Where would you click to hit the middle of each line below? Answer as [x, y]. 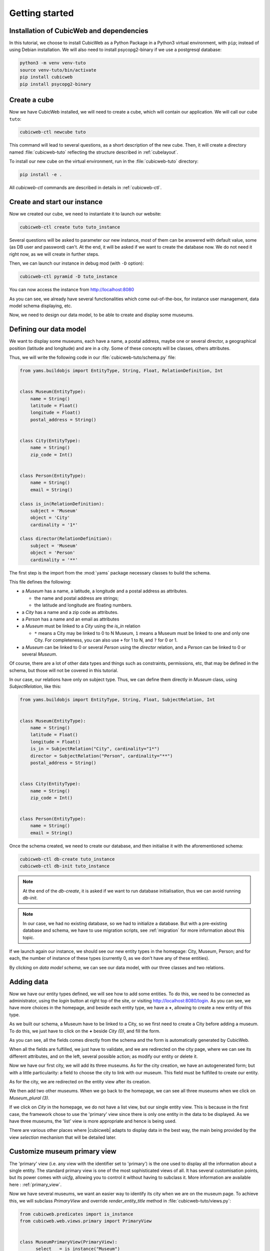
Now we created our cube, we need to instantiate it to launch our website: [85, 214]
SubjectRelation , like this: [35, 687]
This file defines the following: [40, 582]
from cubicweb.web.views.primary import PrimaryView [86, 1221]
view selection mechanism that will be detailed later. [63, 1137]
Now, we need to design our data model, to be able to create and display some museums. [101, 315]
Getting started [41, 13]
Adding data [29, 982]
